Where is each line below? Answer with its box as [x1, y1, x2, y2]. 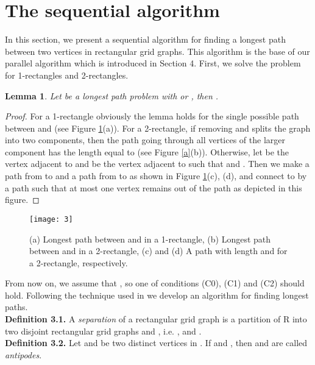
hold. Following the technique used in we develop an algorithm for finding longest [5, 288, 309, 301]
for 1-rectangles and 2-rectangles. [5, 68, 129, 81]
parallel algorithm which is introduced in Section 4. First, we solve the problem [5, 57, 301, 69]
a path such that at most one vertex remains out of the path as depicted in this [5, 181, 302, 194]
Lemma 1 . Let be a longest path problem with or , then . [5, 89, 219, 102]
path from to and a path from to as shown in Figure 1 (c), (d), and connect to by [5, 169, 307, 182]
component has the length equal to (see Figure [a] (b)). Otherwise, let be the [5, 145, 289, 158]
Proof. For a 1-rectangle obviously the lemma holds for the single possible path [5, 110, 299, 122]
